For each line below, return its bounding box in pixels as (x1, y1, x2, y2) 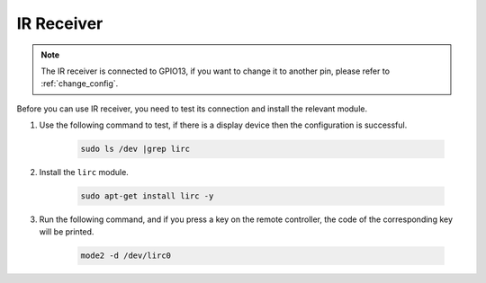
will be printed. (39, 226, 94, 237)
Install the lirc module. (39, 167, 130, 178)
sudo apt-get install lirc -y (80, 191, 214, 201)
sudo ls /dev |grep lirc (80, 144, 191, 155)
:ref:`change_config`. (40, 78, 119, 89)
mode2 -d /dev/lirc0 (80, 251, 171, 261)
